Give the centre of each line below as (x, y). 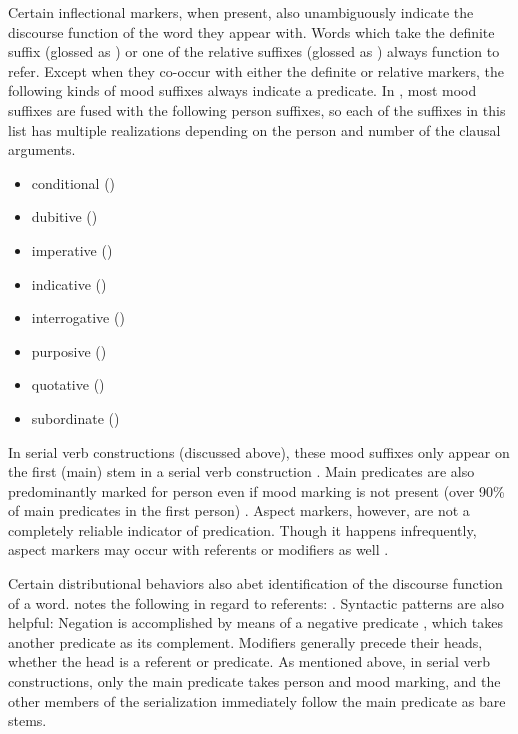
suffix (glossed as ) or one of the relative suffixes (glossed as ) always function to (254, 51)
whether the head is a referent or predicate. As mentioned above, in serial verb (249, 661)
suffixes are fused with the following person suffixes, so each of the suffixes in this (257, 109)
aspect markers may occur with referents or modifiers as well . (198, 549)
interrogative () (78, 317)
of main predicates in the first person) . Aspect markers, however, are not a (239, 510)
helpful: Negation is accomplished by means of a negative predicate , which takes (255, 622)
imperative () (72, 249)
